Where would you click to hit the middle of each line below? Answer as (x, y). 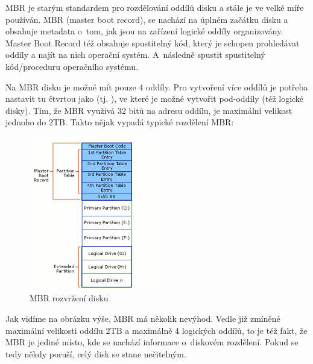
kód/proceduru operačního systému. (72, 66)
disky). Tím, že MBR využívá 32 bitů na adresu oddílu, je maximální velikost (149, 110)
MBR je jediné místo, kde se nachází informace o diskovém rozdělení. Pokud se (152, 342)
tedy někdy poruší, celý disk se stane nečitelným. (96, 353)
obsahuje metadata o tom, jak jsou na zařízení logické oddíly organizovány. (144, 31)
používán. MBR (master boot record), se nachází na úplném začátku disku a (147, 19)
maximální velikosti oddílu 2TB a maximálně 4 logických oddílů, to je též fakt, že (156, 330)
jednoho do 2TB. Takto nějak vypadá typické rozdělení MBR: (120, 122)
